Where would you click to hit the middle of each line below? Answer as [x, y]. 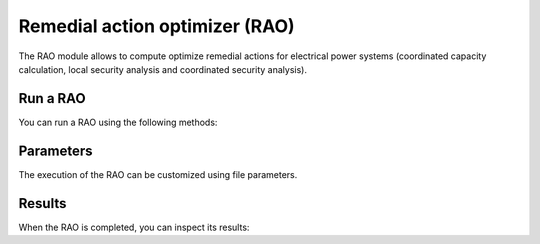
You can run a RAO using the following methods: [118, 122]
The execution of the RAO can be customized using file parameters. [158, 174]
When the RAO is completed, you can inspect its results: [134, 227]
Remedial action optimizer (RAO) [156, 26]
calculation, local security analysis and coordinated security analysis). [162, 69]
